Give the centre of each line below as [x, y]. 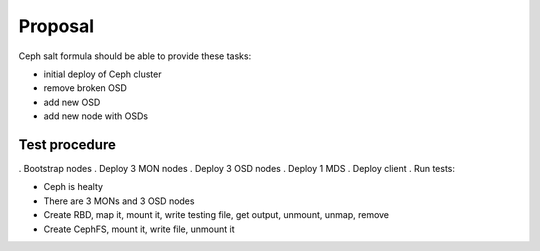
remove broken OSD [85, 88]
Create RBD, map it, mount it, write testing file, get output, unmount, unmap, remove [216, 215]
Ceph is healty [73, 187]
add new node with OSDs [96, 116]
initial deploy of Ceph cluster [102, 74]
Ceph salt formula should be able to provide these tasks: [135, 56]
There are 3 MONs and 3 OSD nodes [119, 201]
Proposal [56, 26]
